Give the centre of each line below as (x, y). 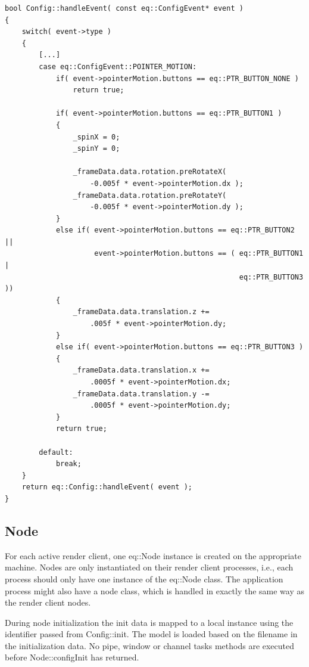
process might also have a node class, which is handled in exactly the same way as (155, 590)
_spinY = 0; (96, 149)
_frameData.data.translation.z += (141, 312)
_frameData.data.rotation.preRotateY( (150, 195)
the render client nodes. (48, 602)
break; (68, 464)
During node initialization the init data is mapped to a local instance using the (149, 622)
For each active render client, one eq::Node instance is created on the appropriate (153, 555)
